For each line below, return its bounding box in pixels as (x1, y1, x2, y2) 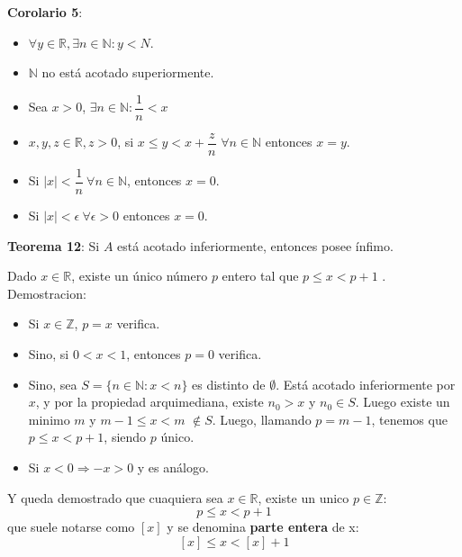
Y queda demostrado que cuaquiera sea (7, 488, 223, 507)
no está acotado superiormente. (41, 63, 214, 82)
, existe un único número (71, 266, 208, 285)
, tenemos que (371, 409, 448, 428)
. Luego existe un (355, 392, 450, 411)
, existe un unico (258, 488, 349, 507)
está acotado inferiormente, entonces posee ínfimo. (117, 236, 394, 255)
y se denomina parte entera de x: (167, 517, 359, 536)
